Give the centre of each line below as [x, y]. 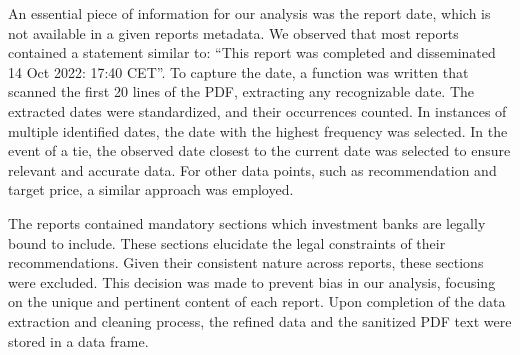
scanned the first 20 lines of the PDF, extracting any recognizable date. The [241, 91]
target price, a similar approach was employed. [151, 189]
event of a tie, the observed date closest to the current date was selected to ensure [259, 150]
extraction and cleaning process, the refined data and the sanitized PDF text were [260, 320]
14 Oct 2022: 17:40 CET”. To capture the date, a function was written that [238, 71]
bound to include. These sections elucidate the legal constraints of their [227, 242]
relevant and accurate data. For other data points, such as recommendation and [252, 169]
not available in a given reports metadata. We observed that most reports [233, 32]
